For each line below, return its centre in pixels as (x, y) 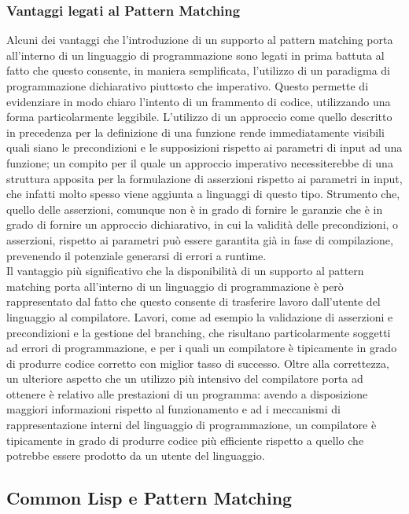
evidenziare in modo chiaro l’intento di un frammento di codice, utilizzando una (199, 101)
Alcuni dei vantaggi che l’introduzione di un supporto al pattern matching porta (200, 40)
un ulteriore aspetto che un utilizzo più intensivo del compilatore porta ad (185, 378)
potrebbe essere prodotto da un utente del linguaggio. (136, 455)
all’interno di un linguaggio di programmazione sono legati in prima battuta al (195, 55)
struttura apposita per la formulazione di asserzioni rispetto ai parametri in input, (204, 178)
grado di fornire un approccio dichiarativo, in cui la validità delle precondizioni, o (203, 224)
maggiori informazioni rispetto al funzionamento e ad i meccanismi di (173, 409)
